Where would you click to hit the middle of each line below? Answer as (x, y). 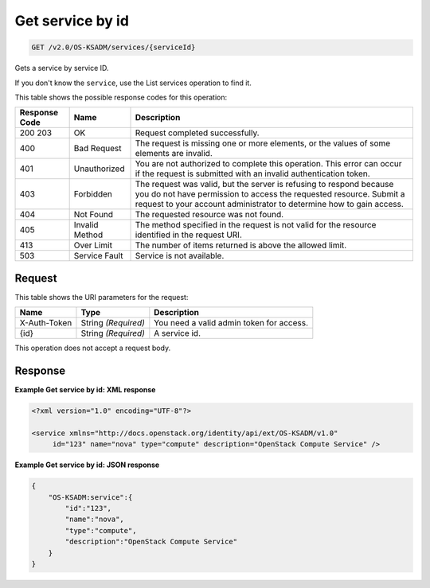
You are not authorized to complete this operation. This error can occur (268, 164)
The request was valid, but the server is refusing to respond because (264, 185)
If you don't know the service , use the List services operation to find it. (133, 83)
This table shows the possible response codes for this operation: (121, 97)
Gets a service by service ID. (62, 68)
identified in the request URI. (188, 235)
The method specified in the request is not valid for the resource (256, 225)
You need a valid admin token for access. (231, 323)
